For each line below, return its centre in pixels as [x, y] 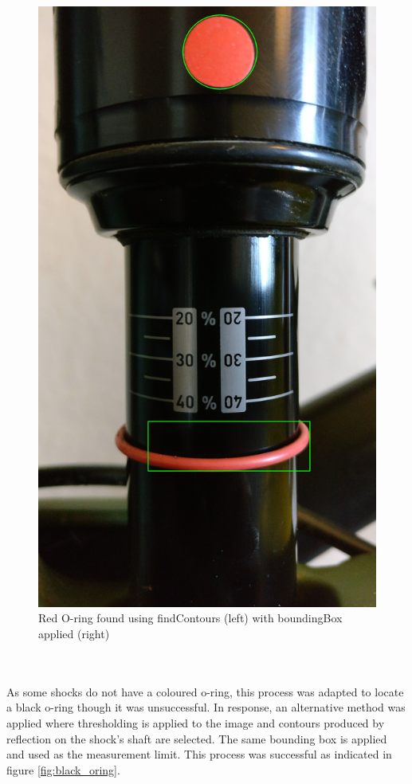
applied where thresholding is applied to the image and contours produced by [196, 722]
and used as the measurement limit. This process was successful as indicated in [199, 754]
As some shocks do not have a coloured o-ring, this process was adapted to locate [205, 691]
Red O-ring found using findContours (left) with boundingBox [190, 618]
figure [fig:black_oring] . [63, 769]
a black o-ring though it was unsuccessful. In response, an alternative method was [206, 707]
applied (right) [74, 633]
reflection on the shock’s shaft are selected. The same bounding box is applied [197, 738]
